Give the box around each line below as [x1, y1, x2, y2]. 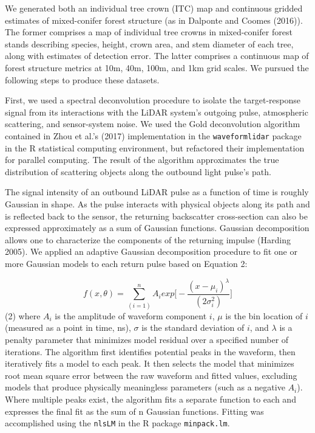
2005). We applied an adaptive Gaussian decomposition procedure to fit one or [5, 245, 297, 258]
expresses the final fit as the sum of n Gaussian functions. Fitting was [5, 404, 264, 417]
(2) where [5, 309, 41, 322]
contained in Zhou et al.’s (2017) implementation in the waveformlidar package [5, 129, 302, 142]
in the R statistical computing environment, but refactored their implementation [5, 141, 305, 154]
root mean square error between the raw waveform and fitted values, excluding [5, 369, 297, 381]
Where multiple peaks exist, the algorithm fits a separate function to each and [5, 392, 296, 405]
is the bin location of [225, 309, 303, 322]
